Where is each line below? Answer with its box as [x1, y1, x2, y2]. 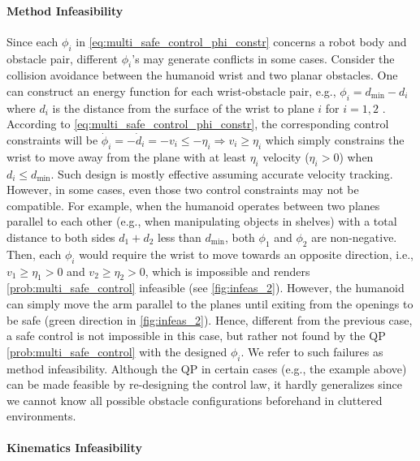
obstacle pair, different [6, 50, 119, 67]
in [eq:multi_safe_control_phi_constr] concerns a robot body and [76, 32, 407, 50]
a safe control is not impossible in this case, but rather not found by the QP [6, 327, 386, 344]
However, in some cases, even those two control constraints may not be [6, 181, 359, 198]
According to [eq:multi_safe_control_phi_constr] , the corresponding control [6, 115, 389, 132]
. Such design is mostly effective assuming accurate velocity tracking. [50, 165, 393, 182]
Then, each [6, 245, 62, 262]
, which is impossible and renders [145, 262, 310, 279]
